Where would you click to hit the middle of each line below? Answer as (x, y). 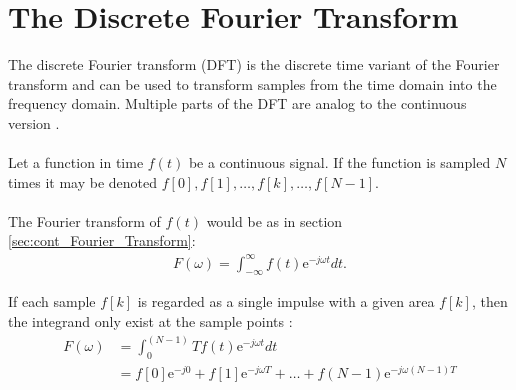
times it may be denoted (83, 181)
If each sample (52, 301)
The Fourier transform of (84, 220)
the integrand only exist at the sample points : (150, 320)
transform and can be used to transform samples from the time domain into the (252, 83)
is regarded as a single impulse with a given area (286, 301)
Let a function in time (76, 162)
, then (489, 301)
